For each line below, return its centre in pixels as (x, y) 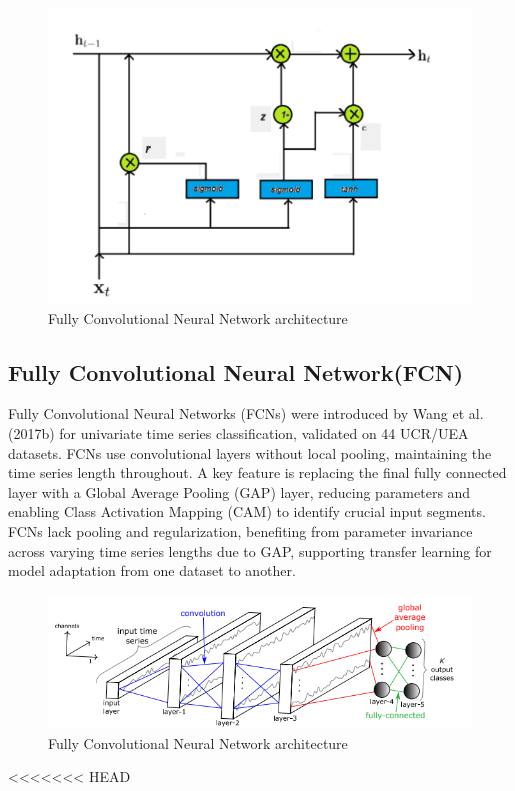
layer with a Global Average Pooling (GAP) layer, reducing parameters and (239, 491)
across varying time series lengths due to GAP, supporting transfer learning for (250, 550)
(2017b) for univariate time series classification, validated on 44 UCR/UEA (238, 433)
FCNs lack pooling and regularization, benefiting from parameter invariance (240, 531)
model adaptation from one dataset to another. (152, 570)
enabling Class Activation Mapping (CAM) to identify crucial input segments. (247, 511)
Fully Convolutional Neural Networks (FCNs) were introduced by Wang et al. (246, 413)
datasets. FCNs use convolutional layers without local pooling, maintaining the (250, 452)
